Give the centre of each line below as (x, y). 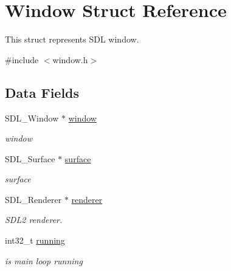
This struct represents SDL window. (72, 39)
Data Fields (42, 92)
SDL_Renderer (33, 199)
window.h (70, 59)
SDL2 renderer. (34, 220)
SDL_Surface (30, 158)
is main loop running (44, 260)
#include (22, 59)
